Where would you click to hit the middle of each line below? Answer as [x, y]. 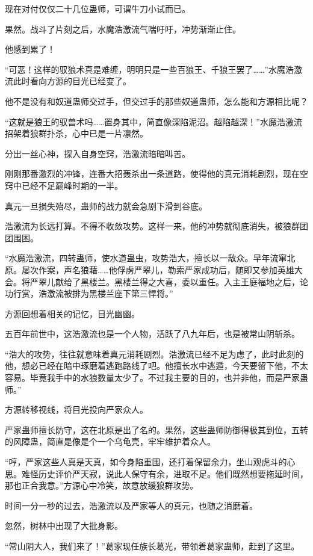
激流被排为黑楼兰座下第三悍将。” [110, 293]
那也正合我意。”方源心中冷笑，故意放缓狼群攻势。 [102, 485]
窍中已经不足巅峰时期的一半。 [64, 185]
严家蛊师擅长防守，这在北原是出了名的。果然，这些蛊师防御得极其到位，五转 [156, 429]
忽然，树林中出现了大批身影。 [64, 526]
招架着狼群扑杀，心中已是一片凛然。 [76, 133]
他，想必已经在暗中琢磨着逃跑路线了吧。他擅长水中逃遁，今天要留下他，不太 [156, 366]
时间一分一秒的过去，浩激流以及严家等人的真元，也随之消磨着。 [131, 505]
